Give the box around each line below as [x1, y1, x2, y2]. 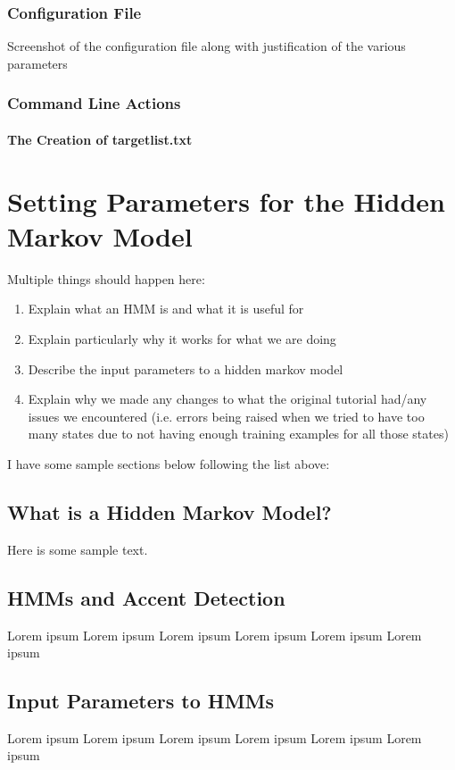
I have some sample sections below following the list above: [7, 454, 330, 473]
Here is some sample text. [7, 540, 148, 558]
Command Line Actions [7, 92, 181, 114]
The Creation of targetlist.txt [7, 130, 193, 148]
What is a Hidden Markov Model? [7, 498, 332, 525]
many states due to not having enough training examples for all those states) [28, 424, 449, 443]
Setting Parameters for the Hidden [7, 182, 445, 219]
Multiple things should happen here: [7, 269, 205, 288]
